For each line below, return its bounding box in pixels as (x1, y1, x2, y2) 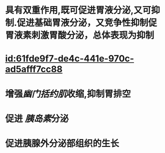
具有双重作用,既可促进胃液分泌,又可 (5, 5, 151, 16)
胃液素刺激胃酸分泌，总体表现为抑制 (5, 30, 154, 41)
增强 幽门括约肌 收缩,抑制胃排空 (5, 88, 131, 99)
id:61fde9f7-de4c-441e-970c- (5, 53, 134, 64)
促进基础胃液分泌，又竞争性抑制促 (16, 17, 157, 29)
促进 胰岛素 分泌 (5, 113, 69, 124)
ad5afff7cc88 (5, 64, 62, 75)
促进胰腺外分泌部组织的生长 (5, 137, 119, 149)
